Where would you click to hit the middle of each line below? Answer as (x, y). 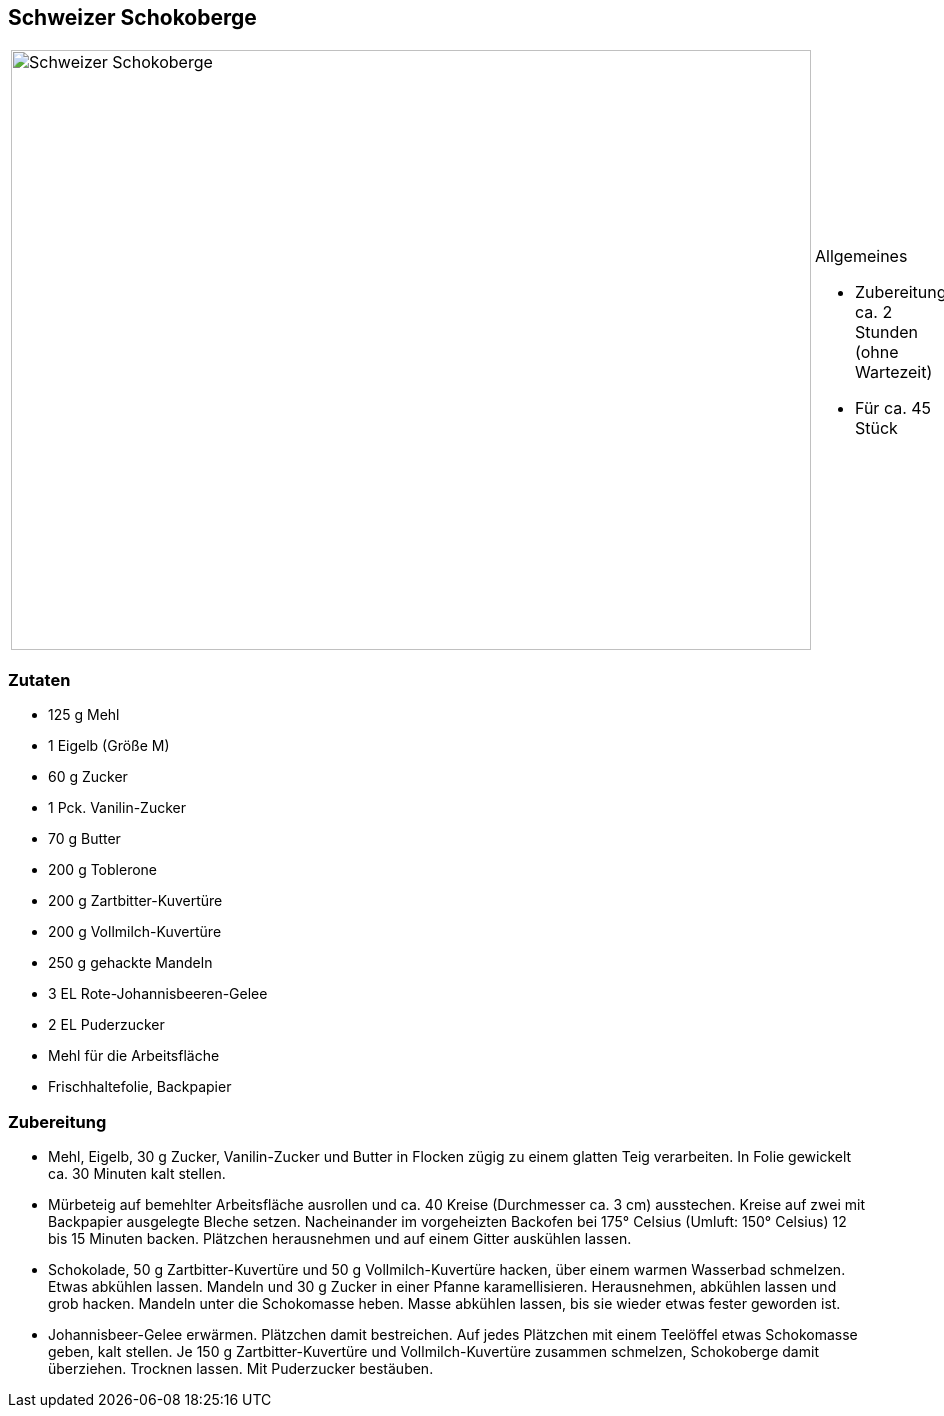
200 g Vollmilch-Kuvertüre (135, 932)
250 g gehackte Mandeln (130, 963)
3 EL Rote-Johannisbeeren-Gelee (158, 994)
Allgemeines (861, 256)
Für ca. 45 (893, 408)
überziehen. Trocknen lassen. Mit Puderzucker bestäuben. (241, 1368)
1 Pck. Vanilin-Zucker (117, 808)
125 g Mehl (84, 715)
